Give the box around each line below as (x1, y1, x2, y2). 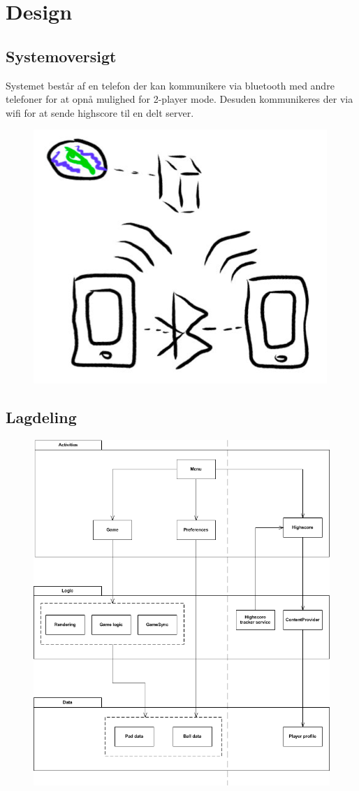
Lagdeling (6, 406, 77, 428)
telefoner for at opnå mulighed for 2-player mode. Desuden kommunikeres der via (6, 92, 353, 106)
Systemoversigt (6, 45, 117, 66)
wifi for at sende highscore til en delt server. (6, 105, 194, 120)
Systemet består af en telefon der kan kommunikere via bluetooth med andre (6, 78, 335, 92)
